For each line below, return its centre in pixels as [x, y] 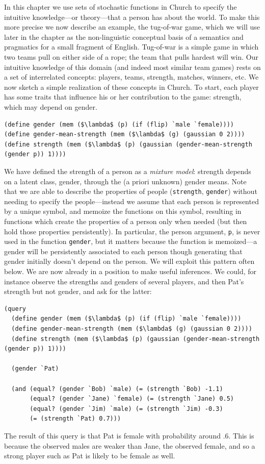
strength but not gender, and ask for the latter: [78, 291]
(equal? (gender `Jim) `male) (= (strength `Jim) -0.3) [126, 409]
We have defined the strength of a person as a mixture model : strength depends [128, 171]
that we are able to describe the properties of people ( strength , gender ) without [131, 191]
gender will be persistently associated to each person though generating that [123, 251]
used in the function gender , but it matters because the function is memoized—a [131, 241]
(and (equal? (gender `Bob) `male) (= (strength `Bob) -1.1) [117, 389]
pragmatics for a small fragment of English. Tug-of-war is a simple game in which [131, 47]
